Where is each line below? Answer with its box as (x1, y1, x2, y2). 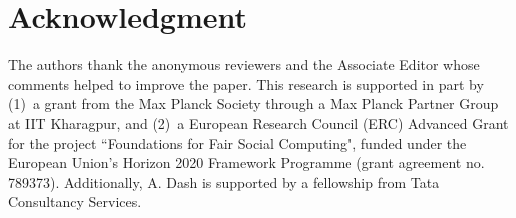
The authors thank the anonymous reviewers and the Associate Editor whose (8, 54, 480, 75)
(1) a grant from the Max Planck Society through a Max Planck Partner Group (8, 93, 499, 114)
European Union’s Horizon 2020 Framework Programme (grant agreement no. (8, 152, 485, 173)
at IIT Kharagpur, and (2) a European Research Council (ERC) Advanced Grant (8, 112, 509, 133)
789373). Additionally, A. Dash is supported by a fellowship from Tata (8, 171, 440, 192)
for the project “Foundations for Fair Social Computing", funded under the (8, 132, 467, 153)
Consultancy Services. (8, 191, 142, 212)
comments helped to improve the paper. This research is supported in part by (8, 73, 484, 94)
